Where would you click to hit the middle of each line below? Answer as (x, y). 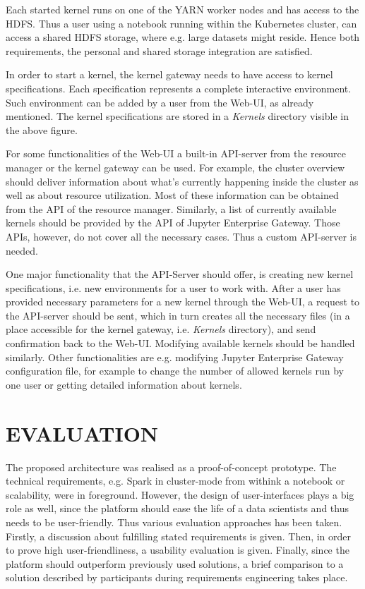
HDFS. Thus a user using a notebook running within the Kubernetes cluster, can (181, 23)
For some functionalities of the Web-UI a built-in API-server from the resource (176, 153)
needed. (22, 250)
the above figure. (42, 129)
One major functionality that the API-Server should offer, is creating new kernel (180, 274)
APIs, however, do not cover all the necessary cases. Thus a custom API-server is (181, 236)
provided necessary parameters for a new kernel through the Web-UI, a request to (183, 302)
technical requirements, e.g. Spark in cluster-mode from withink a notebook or (175, 481)
